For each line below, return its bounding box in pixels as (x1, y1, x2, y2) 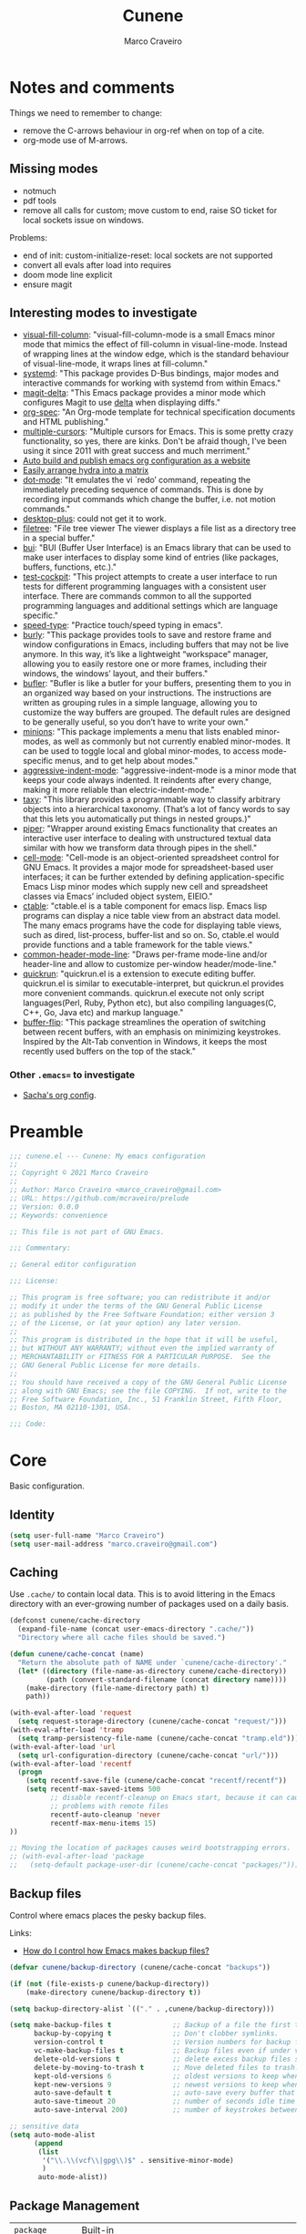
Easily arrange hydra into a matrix (22, 465, 149, 476)
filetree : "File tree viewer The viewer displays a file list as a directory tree (22, 523, 297, 534)
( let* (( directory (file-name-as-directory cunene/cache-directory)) (17, 1666, 287, 1675)
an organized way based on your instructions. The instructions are (22, 687, 272, 698)
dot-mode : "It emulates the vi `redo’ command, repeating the (22, 475, 251, 486)
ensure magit (22, 279, 73, 290)
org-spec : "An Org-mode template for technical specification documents (22, 407, 296, 417)
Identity (9, 1507, 55, 1522)
